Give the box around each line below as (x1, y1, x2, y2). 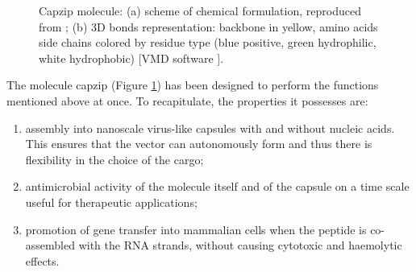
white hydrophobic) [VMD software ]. (39, 49, 224, 66)
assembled (25, 237, 75, 253)
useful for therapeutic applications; (25, 193, 198, 210)
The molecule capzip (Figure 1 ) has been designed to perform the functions (6, 76, 379, 93)
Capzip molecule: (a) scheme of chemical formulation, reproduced (39, 2, 361, 19)
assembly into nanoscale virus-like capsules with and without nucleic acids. (25, 119, 395, 136)
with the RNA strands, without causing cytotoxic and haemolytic (78, 237, 402, 253)
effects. (25, 252, 60, 269)
